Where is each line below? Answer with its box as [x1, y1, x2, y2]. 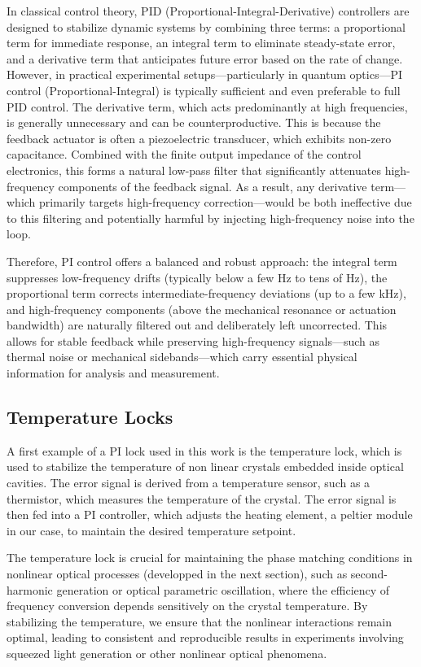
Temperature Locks [7, 404, 173, 429]
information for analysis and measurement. [7, 364, 220, 381]
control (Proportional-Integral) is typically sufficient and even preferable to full [7, 81, 401, 98]
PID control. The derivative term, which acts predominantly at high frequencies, [7, 98, 408, 115]
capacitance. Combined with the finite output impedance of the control [7, 146, 362, 163]
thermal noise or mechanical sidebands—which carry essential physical [7, 348, 357, 365]
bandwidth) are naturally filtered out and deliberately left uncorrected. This [7, 316, 388, 333]
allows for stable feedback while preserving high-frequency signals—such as [7, 332, 380, 349]
